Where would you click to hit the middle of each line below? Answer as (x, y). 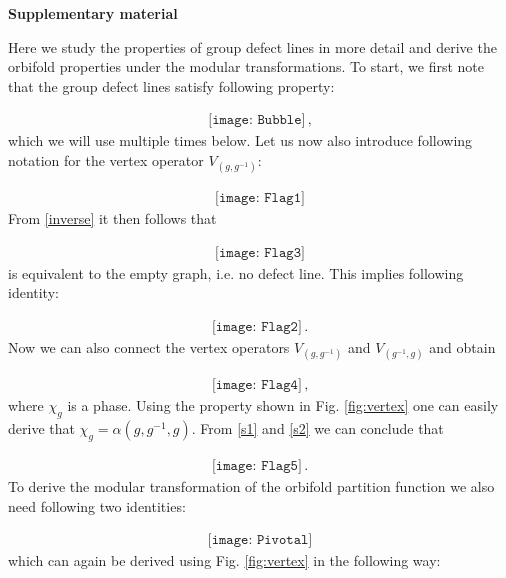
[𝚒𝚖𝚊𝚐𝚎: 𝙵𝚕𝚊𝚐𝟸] (256, 327)
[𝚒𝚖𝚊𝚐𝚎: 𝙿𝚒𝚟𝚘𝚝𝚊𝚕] (260, 540)
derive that (41, 428)
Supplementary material (93, 13)
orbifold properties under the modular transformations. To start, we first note (246, 66)
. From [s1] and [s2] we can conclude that (317, 428)
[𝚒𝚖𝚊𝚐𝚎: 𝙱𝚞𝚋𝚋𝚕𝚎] (257, 120)
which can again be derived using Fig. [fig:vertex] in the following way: (224, 560)
